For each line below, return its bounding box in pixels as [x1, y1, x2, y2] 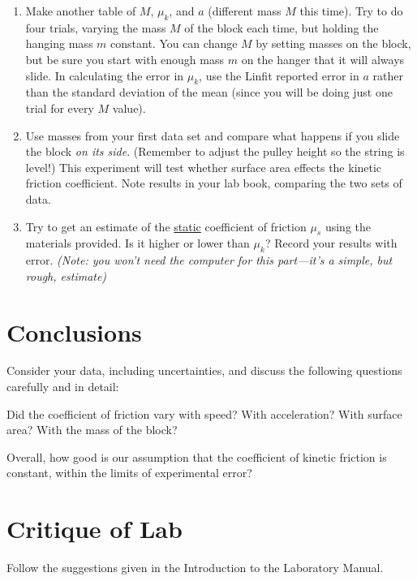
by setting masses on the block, [256, 35, 411, 52]
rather [372, 67, 403, 84]
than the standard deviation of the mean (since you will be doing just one [25, 84, 393, 101]
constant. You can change [110, 35, 238, 52]
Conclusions [6, 315, 142, 348]
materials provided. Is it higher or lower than [25, 235, 250, 252]
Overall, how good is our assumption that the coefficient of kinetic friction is [6, 448, 387, 465]
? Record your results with [264, 235, 398, 252]
